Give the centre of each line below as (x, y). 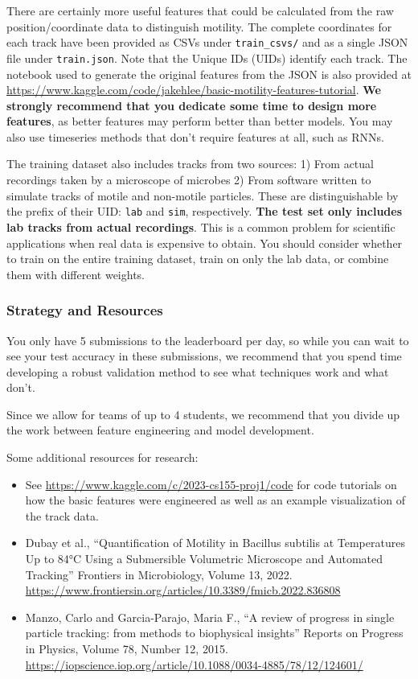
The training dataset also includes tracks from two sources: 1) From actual (190, 164)
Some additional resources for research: (102, 457)
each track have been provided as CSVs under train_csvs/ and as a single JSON (207, 42)
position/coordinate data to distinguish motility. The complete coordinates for (199, 26)
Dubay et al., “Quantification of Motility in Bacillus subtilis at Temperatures (215, 543)
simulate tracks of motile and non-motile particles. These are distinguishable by (203, 195)
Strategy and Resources (85, 310)
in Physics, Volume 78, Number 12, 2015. (127, 648)
